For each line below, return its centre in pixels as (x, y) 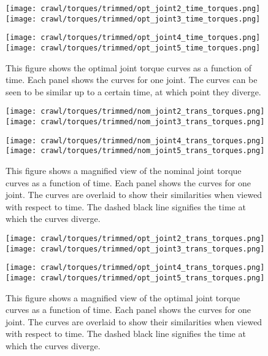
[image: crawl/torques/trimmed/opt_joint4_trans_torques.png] (135, 268)
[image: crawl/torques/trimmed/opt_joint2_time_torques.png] (133, 9)
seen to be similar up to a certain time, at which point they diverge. (133, 91)
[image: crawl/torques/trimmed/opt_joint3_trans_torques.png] (135, 249)
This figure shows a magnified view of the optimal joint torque (123, 297)
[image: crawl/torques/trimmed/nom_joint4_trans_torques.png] (135, 140)
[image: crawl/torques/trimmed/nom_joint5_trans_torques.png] (135, 151)
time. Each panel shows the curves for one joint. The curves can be (132, 80)
